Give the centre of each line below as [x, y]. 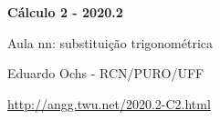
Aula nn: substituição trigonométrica [110, 42]
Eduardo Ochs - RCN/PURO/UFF [106, 73]
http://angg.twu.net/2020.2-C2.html [109, 103]
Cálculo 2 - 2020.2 [65, 12]
